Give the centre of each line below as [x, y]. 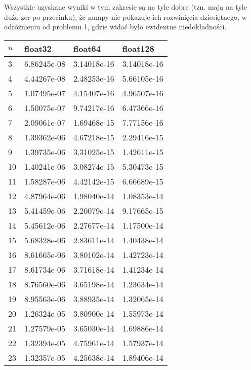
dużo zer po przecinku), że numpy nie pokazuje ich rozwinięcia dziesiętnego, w [126, 16]
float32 [38, 48]
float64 [87, 48]
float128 [138, 48]
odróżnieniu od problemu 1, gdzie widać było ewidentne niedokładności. [115, 27]
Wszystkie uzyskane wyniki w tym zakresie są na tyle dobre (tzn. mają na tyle [126, 7]
